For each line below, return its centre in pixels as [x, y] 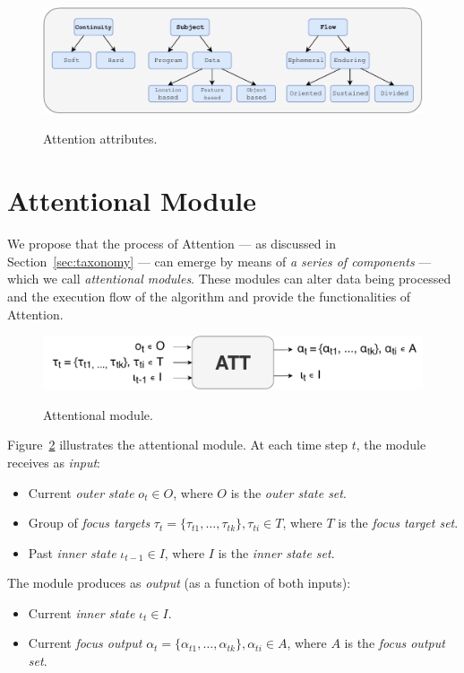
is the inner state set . [276, 552]
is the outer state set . [288, 492]
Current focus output [85, 643]
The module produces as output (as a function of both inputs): [179, 583]
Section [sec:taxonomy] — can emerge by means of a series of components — [219, 261]
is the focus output [395, 643]
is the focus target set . [398, 523]
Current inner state [82, 612]
